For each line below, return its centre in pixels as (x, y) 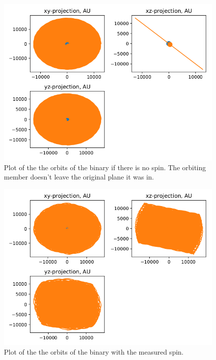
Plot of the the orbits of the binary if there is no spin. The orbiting (105, 167)
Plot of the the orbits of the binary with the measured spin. (94, 352)
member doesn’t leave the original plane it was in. (79, 177)
